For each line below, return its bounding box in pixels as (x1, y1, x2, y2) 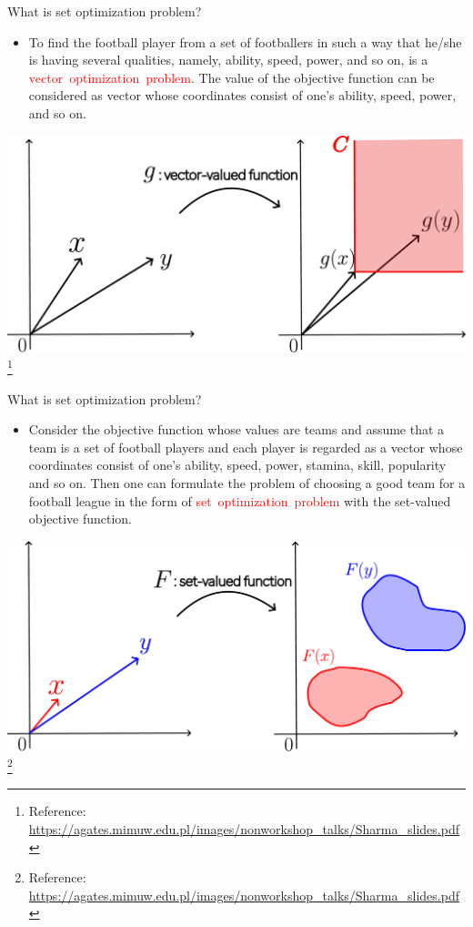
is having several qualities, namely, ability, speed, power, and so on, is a (28, 50, 428, 69)
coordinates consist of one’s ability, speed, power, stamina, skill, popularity (28, 455, 447, 474)
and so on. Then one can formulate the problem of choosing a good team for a (28, 474, 466, 492)
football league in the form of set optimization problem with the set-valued (28, 491, 451, 510)
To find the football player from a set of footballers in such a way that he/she (28, 32, 462, 51)
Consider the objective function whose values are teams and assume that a (28, 420, 445, 439)
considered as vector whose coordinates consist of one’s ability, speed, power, (28, 86, 457, 105)
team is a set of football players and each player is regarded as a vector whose (28, 437, 463, 456)
